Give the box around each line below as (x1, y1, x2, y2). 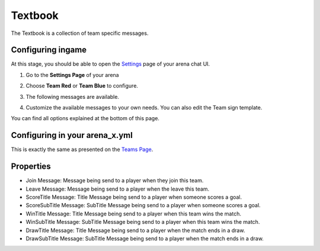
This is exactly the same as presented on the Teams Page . (11, 146, 153, 153)
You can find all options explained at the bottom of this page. (11, 115, 160, 122)
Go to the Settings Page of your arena (25, 71, 119, 78)
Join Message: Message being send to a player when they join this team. (25, 177, 204, 184)
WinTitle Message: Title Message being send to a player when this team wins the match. (25, 210, 241, 217)
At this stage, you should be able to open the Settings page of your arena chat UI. (11, 60, 210, 67)
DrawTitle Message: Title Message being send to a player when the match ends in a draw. (25, 227, 245, 234)
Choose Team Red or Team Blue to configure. (25, 82, 139, 89)
